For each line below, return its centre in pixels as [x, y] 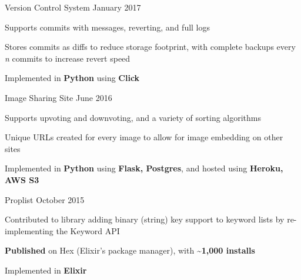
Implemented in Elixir [46, 270]
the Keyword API [88, 230]
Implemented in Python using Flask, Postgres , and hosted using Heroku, [144, 168]
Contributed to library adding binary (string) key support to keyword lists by [145, 219]
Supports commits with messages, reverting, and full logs [108, 27]
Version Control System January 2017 [73, 7]
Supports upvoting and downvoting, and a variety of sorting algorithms [133, 117]
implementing [29, 230]
